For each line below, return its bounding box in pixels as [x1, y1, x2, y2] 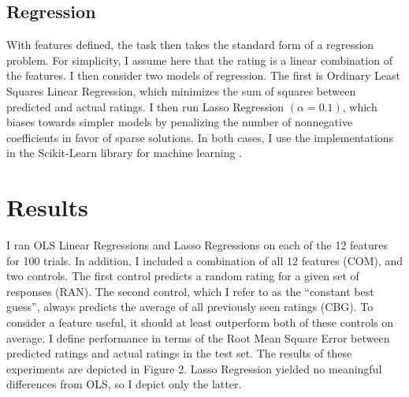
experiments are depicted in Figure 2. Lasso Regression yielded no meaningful [6, 360, 382, 376]
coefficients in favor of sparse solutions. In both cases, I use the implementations [6, 129, 394, 145]
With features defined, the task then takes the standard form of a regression [6, 36, 374, 53]
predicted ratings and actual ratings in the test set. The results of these [6, 345, 352, 361]
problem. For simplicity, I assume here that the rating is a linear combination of [6, 51, 392, 68]
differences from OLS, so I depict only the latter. [6, 376, 242, 392]
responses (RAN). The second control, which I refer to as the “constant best [6, 283, 374, 299]
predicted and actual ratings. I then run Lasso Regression [6, 98, 284, 114]
